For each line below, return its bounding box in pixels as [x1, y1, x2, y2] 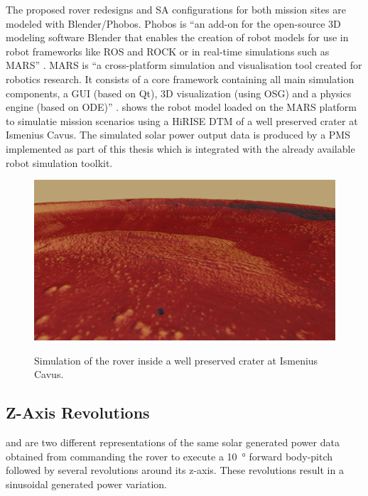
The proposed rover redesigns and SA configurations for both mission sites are [6, 2, 346, 16]
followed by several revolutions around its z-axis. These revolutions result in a [6, 463, 344, 478]
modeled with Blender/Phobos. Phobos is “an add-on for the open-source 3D [6, 16, 341, 31]
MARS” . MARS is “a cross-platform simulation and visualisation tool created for [6, 58, 362, 72]
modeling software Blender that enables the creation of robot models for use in [6, 30, 349, 45]
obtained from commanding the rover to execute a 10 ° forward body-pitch [6, 448, 333, 463]
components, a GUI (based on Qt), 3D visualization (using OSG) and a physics [6, 85, 352, 100]
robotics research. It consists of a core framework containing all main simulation [6, 71, 355, 86]
